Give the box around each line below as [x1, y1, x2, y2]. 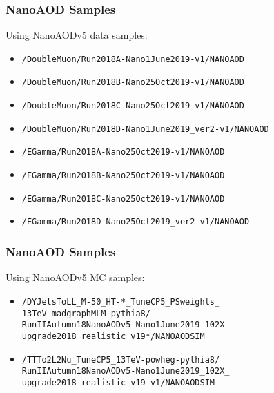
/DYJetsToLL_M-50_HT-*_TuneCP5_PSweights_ [21, 296, 220, 307]
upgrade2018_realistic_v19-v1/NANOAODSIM [21, 377, 215, 387]
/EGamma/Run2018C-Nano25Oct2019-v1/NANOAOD [21, 193, 225, 204]
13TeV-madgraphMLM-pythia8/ [21, 308, 150, 318]
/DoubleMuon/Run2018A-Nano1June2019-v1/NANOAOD [21, 54, 244, 64]
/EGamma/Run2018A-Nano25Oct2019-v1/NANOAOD [21, 147, 225, 157]
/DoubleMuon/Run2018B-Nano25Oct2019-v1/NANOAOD [21, 77, 244, 88]
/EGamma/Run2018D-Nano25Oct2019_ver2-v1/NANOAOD [21, 217, 250, 227]
